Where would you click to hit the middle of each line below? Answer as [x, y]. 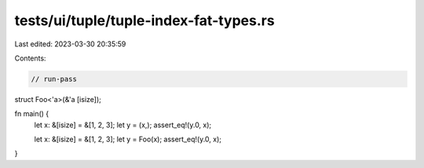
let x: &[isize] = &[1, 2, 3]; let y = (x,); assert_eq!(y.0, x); [123, 125]
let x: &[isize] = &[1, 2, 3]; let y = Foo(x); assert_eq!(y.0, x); [128, 139]
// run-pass [54, 79]
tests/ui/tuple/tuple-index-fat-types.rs [144, 20]
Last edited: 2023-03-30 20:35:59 [70, 44]
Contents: [30, 58]
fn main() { [32, 114]
